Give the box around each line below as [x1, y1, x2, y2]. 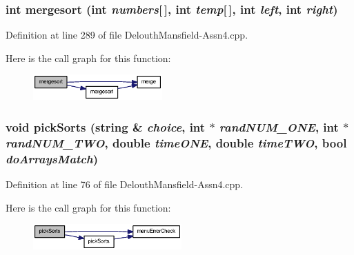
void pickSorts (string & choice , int [6, 118, 206, 135]
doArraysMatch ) [6, 150, 99, 167]
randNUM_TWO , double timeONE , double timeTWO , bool [6, 134, 347, 151]
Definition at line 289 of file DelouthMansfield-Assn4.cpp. [6, 28, 248, 42]
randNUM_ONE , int [219, 118, 339, 135]
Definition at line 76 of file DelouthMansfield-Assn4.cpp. [6, 177, 244, 192]
